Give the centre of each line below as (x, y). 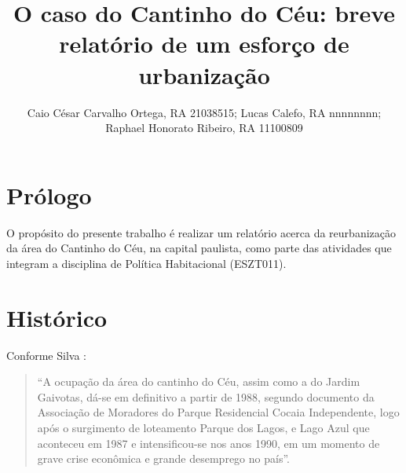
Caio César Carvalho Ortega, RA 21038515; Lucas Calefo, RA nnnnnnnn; (204, 112)
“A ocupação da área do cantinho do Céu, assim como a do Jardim (199, 381)
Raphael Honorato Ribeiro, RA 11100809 (204, 128)
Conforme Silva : (46, 355)
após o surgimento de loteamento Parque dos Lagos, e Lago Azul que (203, 427)
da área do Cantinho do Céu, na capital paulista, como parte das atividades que (199, 248)
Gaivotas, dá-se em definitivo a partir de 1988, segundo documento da (206, 396)
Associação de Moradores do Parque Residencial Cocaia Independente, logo (218, 412)
